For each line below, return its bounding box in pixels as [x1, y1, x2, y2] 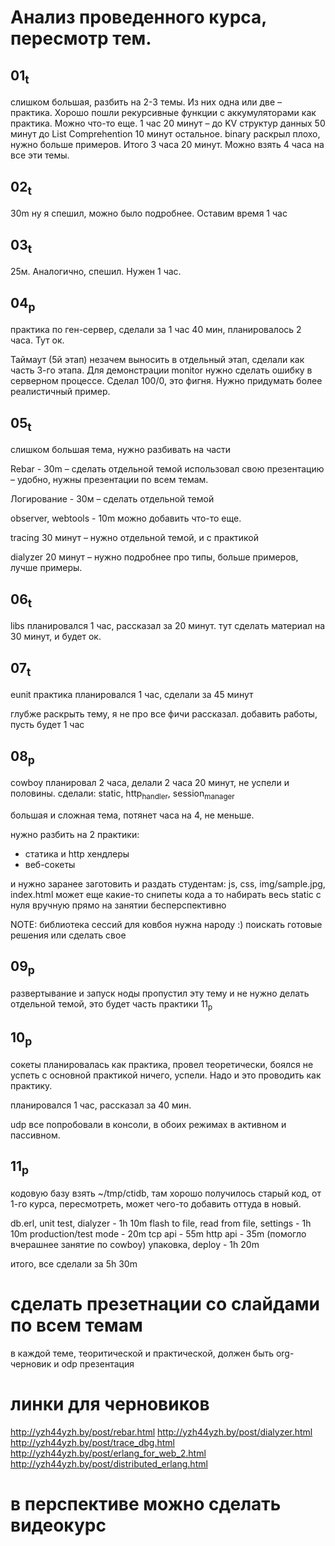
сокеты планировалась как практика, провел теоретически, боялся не [10, 1058, 314, 1070]
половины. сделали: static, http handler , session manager [10, 787, 235, 801]
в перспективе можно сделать [10, 1492, 282, 1515]
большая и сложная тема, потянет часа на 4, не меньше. [10, 809, 255, 821]
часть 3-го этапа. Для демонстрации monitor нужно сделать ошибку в [10, 364, 313, 376]
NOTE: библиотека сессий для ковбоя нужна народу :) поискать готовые [10, 918, 323, 930]
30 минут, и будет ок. [10, 631, 102, 643]
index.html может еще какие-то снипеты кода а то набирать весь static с [10, 888, 322, 900]
